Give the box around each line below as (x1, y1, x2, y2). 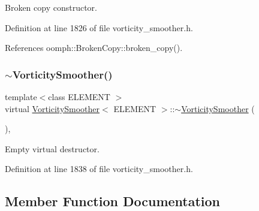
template (5, 91, 37, 103)
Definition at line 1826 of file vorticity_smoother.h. (5, 21, 193, 34)
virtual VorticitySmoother (5, 102, 100, 114)
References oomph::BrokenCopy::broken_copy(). (5, 41, 183, 54)
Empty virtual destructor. (5, 142, 100, 155)
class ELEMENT (48, 91, 110, 103)
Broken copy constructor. (5, 1, 97, 13)
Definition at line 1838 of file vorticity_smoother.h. (5, 162, 193, 175)
